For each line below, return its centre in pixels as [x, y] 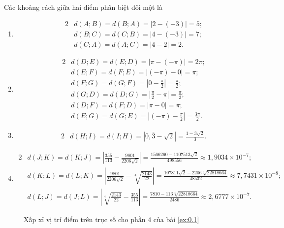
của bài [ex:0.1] [176, 219]
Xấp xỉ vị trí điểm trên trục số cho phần [85, 219]
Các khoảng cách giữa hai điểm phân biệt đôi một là [83, 7]
